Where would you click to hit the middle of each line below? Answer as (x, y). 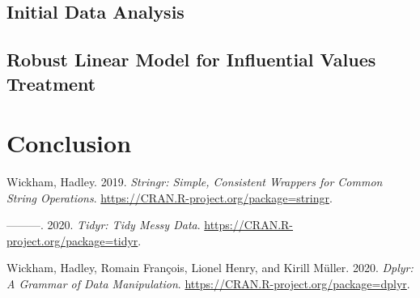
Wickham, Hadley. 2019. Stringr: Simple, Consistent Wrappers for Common (195, 182)
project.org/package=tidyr (72, 240)
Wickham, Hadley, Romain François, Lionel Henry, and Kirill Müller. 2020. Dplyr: (210, 268)
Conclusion (69, 143)
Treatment (51, 83)
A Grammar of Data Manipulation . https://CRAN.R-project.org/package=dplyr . (208, 284)
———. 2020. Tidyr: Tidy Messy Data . (104, 225)
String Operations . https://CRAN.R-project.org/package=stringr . (170, 197)
